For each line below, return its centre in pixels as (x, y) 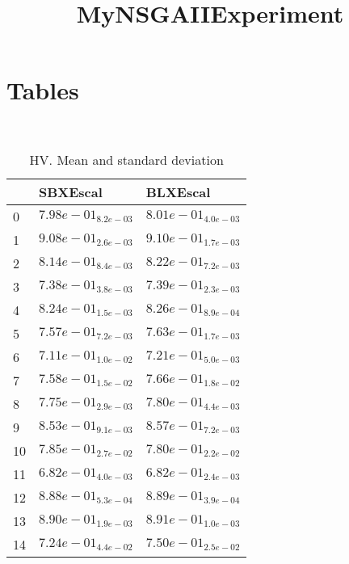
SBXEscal (71, 192)
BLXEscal (178, 192)
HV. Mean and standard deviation (126, 159)
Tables (43, 90)
